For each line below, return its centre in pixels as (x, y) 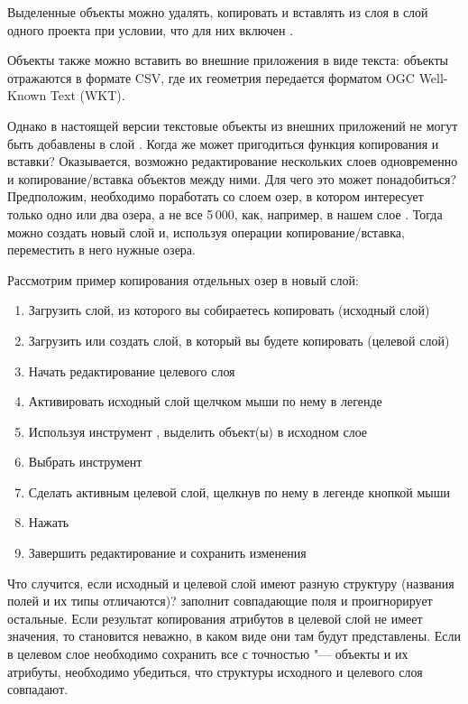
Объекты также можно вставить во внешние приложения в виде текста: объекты (228, 60)
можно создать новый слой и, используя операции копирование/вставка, (206, 232)
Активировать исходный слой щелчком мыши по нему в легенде (205, 401)
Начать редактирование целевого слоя (132, 371)
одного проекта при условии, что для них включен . (151, 29)
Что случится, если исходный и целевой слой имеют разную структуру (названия (231, 583)
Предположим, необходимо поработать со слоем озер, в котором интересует (216, 196)
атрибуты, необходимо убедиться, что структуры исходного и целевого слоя (215, 671)
